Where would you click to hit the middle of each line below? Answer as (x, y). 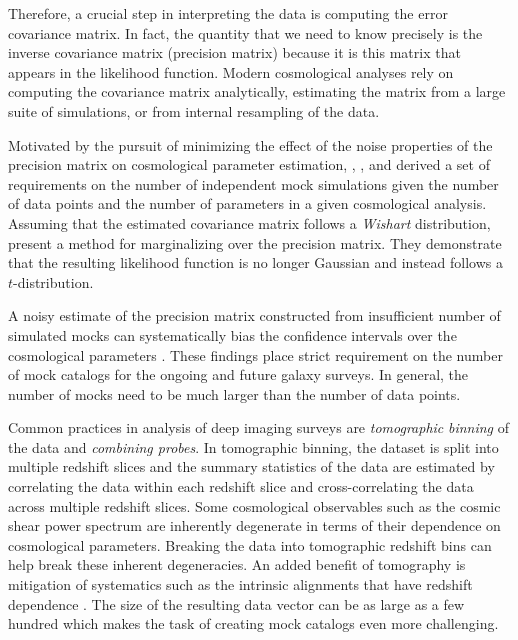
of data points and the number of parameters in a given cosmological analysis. (247, 203)
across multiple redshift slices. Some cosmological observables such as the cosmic (254, 505)
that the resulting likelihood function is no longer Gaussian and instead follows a (255, 262)
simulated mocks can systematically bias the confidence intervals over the (232, 334)
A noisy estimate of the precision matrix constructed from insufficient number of (254, 315)
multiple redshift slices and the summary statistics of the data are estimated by (251, 466)
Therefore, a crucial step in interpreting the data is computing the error (228, 13)
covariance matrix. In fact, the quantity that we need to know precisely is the (245, 32)
